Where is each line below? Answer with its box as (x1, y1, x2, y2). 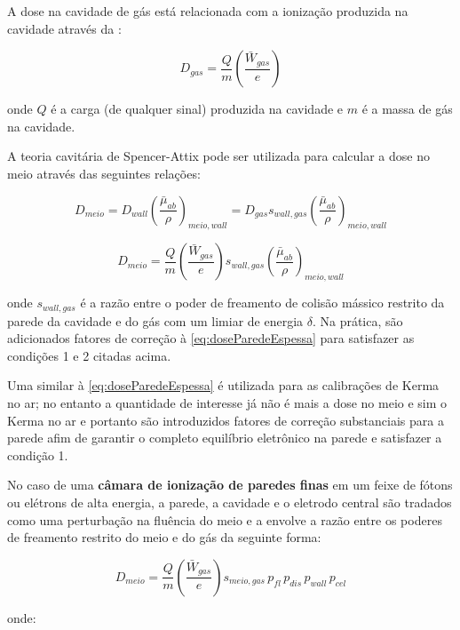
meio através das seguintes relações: (7, 163, 201, 182)
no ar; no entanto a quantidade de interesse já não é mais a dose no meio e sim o (7, 393, 448, 411)
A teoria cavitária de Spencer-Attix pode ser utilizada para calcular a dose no (7, 147, 430, 165)
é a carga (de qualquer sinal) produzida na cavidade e (51, 100, 344, 118)
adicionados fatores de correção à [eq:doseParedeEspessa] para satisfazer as (7, 329, 415, 347)
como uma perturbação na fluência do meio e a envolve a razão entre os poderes (7, 510, 442, 529)
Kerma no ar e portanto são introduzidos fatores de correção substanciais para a (7, 411, 444, 429)
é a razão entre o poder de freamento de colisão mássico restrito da (80, 293, 445, 312)
